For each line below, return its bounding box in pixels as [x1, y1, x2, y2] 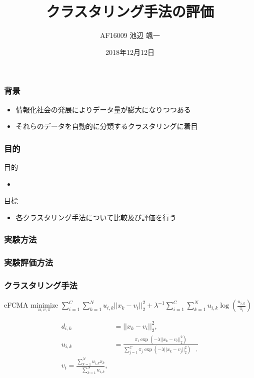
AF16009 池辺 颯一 [100, 30, 160, 40]
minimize [30, 302, 58, 310]
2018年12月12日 [105, 46, 154, 57]
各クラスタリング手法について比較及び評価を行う [15, 212, 177, 222]
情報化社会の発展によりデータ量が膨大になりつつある [15, 104, 191, 114]
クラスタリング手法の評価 [46, 1, 214, 21]
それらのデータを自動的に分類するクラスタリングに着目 [15, 121, 198, 131]
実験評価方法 [4, 256, 53, 269]
